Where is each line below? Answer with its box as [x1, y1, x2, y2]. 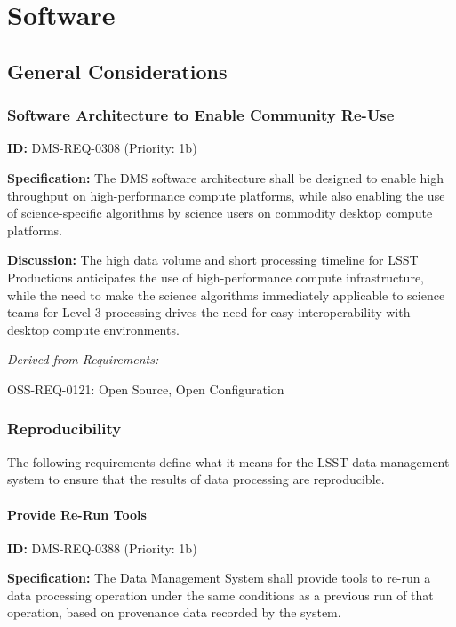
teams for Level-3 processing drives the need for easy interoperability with [7, 303, 411, 321]
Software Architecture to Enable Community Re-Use [7, 104, 395, 126]
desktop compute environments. [7, 320, 180, 338]
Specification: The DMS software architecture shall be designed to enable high [7, 168, 444, 187]
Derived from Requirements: [7, 350, 159, 369]
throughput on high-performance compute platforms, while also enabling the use [7, 186, 445, 204]
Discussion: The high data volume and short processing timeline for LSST [7, 250, 419, 269]
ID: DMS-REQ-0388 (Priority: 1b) [7, 538, 197, 557]
